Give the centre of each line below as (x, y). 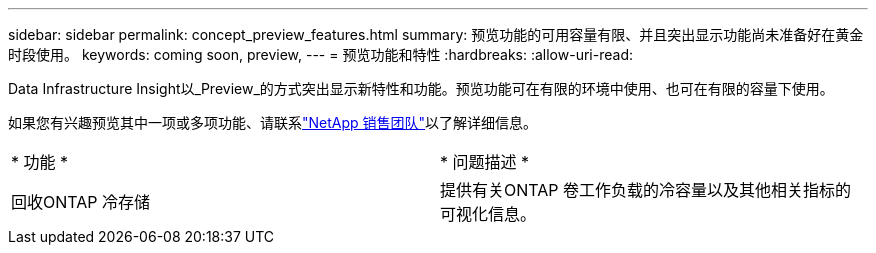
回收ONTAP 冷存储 (81, 202)
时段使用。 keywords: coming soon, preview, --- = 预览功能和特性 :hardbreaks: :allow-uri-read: (320, 54)
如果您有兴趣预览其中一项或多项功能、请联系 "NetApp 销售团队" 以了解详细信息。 (273, 122)
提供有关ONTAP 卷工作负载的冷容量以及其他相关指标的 (646, 190)
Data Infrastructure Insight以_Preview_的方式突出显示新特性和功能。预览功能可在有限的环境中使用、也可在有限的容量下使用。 (421, 88)
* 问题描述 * (485, 162)
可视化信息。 (488, 214)
